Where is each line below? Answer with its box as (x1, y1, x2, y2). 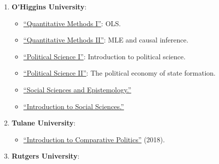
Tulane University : (11, 118, 76, 128)
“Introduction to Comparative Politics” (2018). (23, 134, 165, 144)
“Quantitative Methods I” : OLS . (23, 18, 121, 28)
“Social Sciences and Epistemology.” (23, 84, 131, 94)
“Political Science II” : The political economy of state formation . (23, 68, 216, 78)
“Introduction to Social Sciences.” (23, 101, 124, 111)
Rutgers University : (11, 151, 80, 161)
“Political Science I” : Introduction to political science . (23, 51, 186, 61)
